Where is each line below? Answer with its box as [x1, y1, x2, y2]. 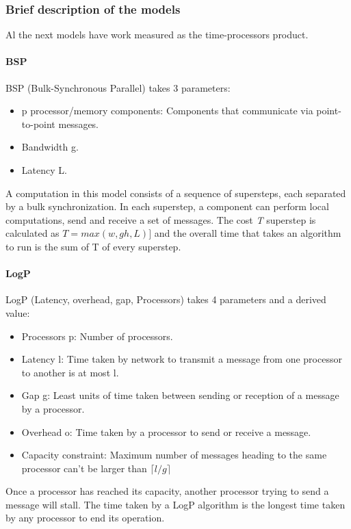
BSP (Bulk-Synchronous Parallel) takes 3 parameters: [5, 80, 231, 94]
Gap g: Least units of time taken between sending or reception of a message [21, 388, 339, 402]
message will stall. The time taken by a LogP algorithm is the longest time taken [5, 497, 346, 511]
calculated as [5, 226, 60, 240]
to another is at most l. [21, 365, 119, 379]
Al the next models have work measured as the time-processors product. [5, 27, 309, 42]
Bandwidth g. [21, 140, 79, 154]
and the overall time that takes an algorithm [154, 226, 341, 240]
